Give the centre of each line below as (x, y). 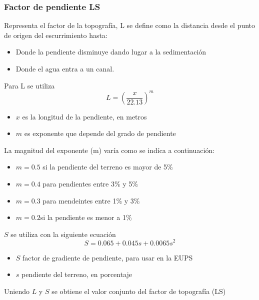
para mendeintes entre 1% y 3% (91, 200)
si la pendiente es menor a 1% (86, 217)
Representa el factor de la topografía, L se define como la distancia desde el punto (130, 25)
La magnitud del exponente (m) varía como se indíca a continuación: (109, 150)
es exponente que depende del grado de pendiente (100, 133)
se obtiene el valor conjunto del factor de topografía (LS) (139, 291)
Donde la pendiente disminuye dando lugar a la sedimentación (111, 52)
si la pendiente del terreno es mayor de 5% (108, 167)
